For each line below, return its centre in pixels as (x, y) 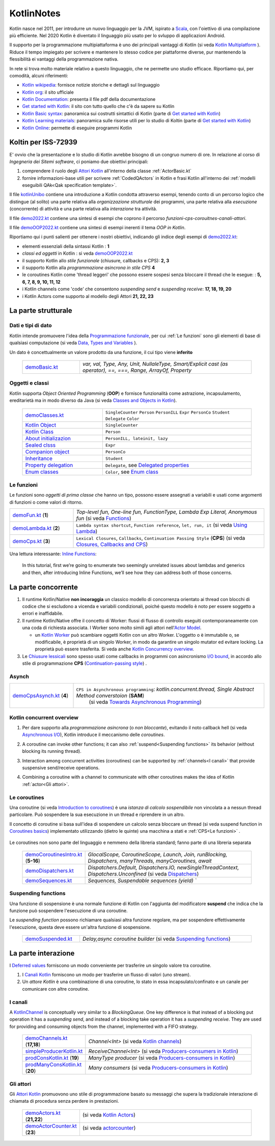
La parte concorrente (44, 587)
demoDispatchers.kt (49, 870)
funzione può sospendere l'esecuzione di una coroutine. (68, 911)
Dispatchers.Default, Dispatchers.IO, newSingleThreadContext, (163, 867)
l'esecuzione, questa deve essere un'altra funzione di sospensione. (80, 927)
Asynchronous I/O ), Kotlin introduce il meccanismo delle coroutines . (93, 735)
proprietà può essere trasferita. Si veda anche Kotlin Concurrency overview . (115, 649)
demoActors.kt (43, 1113)
